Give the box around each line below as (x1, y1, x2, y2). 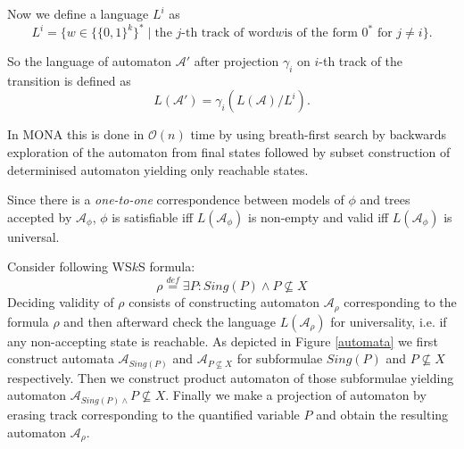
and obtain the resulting (316, 404, 449, 423)
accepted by (7, 207, 72, 226)
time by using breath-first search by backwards (190, 125, 447, 144)
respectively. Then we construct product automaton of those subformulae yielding (7, 368, 454, 387)
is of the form (284, 27, 358, 40)
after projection (194, 52, 279, 71)
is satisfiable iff (112, 207, 194, 226)
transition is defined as (7, 71, 131, 89)
